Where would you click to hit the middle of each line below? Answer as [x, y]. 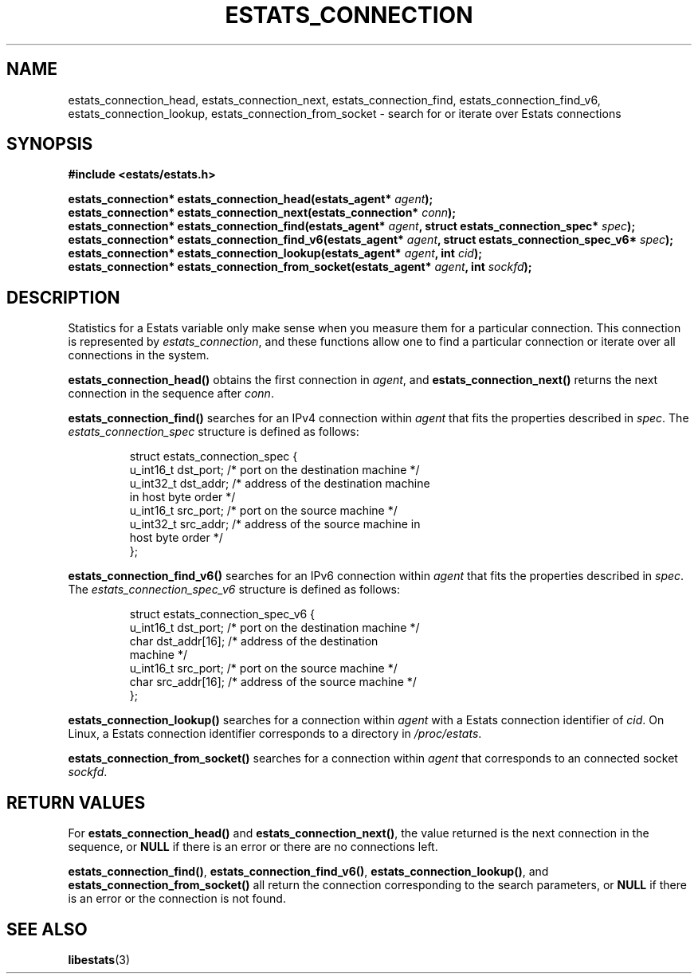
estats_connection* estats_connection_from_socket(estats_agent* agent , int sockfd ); [300, 267]
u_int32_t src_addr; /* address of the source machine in [275, 524]
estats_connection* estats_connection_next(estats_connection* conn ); [262, 213]
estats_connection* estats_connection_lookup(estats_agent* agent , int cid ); [275, 253]
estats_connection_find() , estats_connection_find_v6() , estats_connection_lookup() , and [308, 872]
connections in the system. [139, 355]
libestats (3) [99, 959]
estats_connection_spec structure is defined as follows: [214, 432]
